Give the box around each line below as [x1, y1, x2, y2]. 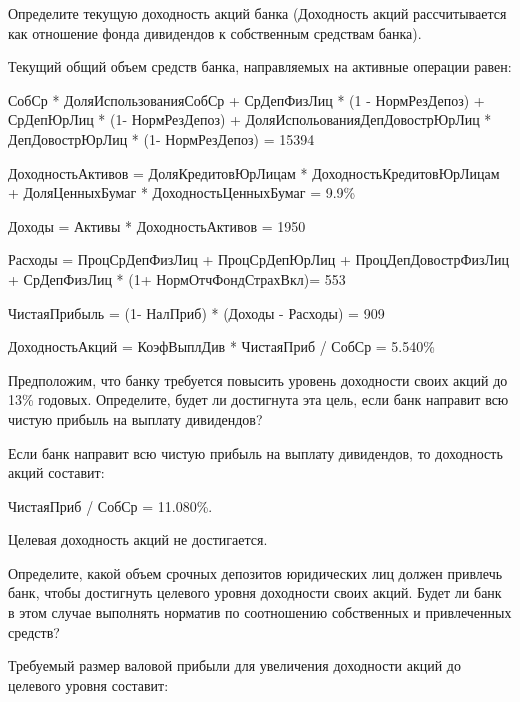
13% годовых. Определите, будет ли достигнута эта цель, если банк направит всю [8, 389, 509, 410]
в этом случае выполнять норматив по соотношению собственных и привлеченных [8, 602, 512, 623]
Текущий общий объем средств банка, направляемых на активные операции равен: [8, 56, 512, 77]
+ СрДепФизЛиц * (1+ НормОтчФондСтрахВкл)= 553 [8, 268, 346, 289]
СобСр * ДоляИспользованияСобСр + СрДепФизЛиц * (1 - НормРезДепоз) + [8, 89, 485, 110]
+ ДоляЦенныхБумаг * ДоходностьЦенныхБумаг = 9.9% [8, 182, 356, 203]
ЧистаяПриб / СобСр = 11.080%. [8, 495, 213, 516]
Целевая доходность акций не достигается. [8, 529, 268, 550]
